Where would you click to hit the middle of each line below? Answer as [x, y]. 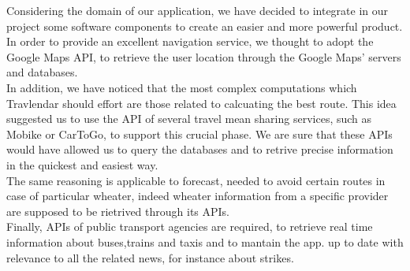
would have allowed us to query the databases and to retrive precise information [200, 149]
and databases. [42, 72]
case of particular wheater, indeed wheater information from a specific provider [198, 196]
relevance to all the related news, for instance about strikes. [150, 257]
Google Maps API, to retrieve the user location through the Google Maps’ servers [204, 56]
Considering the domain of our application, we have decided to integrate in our [198, 10]
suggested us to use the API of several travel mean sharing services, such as [189, 119]
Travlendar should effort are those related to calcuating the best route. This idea [201, 103]
